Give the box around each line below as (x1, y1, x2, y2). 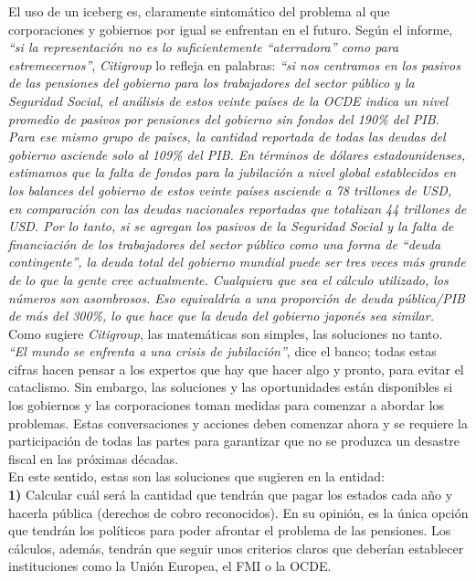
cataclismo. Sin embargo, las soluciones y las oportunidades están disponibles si (8, 377, 453, 396)
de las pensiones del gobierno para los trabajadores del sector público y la (8, 73, 415, 92)
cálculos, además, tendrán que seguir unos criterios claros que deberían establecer (8, 538, 464, 557)
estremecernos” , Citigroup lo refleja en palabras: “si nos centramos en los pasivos (8, 55, 460, 74)
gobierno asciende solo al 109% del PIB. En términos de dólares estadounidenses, (8, 144, 466, 164)
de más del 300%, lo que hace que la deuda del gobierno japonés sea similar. (8, 306, 434, 325)
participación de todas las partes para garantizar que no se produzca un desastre (8, 431, 460, 450)
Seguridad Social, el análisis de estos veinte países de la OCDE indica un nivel (8, 90, 449, 110)
